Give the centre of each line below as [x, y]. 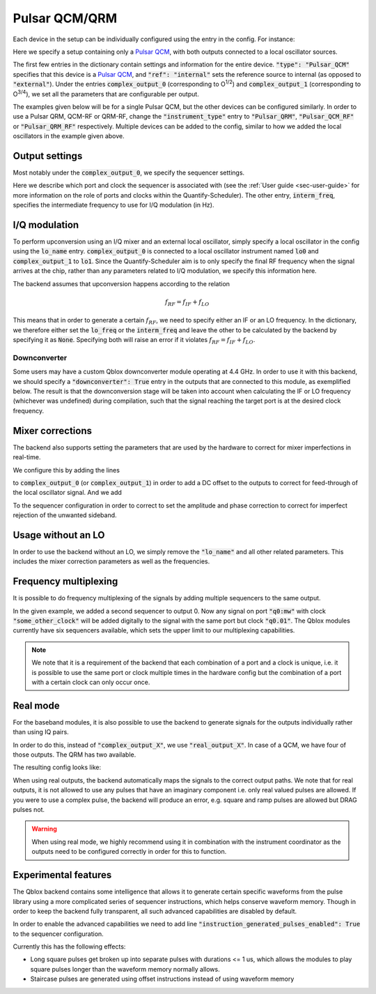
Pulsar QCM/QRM [65, 18]
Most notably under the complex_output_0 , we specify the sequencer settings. [129, 172]
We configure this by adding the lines [66, 470]
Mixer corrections [52, 430]
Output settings [48, 156]
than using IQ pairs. [41, 732]
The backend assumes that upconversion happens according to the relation [121, 283]
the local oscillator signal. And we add [67, 493]
